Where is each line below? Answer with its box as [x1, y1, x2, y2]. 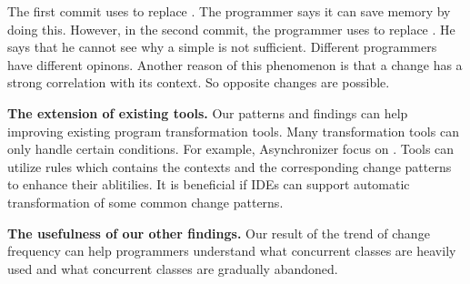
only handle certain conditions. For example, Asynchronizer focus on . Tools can [7, 139, 455, 158]
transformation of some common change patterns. [7, 192, 284, 211]
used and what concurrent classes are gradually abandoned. [7, 259, 338, 278]
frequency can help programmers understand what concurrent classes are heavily [7, 241, 456, 260]
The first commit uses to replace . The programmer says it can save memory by [7, 2, 451, 20]
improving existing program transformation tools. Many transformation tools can [7, 121, 459, 140]
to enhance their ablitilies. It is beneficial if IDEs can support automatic [7, 175, 410, 194]
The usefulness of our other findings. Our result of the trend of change [7, 223, 430, 242]
